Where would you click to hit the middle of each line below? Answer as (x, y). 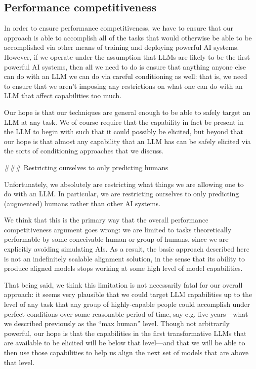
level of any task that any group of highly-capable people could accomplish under (127, 304)
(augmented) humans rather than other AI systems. (82, 203)
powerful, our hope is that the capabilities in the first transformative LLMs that (125, 333)
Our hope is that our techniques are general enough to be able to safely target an (127, 112)
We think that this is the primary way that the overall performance (106, 220)
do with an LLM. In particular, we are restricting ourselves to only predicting (122, 194)
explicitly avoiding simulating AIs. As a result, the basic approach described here (127, 249)
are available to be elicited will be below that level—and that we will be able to (125, 343)
